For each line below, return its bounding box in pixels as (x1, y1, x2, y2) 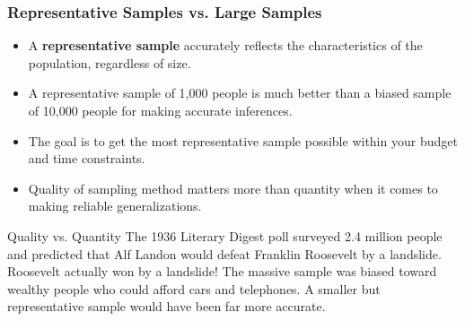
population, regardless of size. (28, 53, 191, 72)
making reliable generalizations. (28, 196, 202, 215)
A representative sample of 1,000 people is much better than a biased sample (28, 83, 452, 102)
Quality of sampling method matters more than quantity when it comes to (28, 178, 438, 197)
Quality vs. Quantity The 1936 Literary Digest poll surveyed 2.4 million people (7, 226, 443, 245)
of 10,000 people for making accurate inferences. (28, 101, 293, 119)
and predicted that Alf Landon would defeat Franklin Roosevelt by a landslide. (7, 244, 442, 263)
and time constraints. (28, 149, 145, 168)
